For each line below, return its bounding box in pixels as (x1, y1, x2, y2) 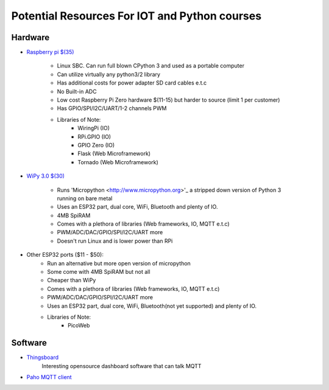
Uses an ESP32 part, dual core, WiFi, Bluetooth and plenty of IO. (57, 203, 218, 211)
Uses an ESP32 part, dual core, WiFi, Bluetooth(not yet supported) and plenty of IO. (47, 302, 257, 310)
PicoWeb (68, 322, 90, 329)
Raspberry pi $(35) (26, 49, 74, 56)
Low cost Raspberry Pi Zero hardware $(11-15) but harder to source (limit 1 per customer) (57, 96, 280, 103)
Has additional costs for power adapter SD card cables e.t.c (57, 79, 207, 86)
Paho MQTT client (26, 374, 73, 381)
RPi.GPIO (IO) (77, 133, 111, 140)
